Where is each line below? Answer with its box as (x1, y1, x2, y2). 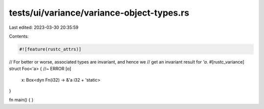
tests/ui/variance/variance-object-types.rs (9, 7, 189, 18)
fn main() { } (9, 97, 34, 103)
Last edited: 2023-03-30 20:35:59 (9, 24, 79, 30)
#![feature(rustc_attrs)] (19, 46, 82, 52)
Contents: (9, 33, 29, 39)
